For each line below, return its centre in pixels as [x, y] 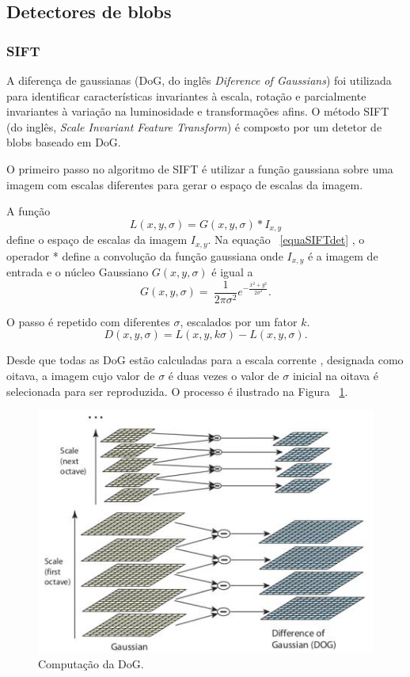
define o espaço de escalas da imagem [97, 240]
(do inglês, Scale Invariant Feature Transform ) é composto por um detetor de [194, 126]
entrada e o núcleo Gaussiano [78, 272]
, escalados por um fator [239, 321]
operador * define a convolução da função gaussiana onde [145, 255]
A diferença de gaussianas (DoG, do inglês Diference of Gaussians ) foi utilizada [199, 80]
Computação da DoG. [91, 663]
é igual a [232, 272]
